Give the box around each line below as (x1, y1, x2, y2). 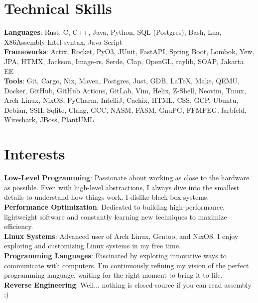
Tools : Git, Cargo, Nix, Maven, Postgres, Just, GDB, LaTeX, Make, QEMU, (4, 76, 240, 86)
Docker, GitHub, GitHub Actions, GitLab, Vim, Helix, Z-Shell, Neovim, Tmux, (4, 85, 246, 95)
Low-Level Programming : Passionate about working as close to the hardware (4, 172, 250, 183)
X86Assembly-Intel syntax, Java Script (4, 36, 123, 47)
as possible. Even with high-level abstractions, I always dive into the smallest (4, 182, 240, 192)
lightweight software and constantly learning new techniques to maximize (4, 211, 227, 222)
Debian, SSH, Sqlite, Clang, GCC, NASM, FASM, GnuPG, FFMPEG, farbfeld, (4, 104, 247, 115)
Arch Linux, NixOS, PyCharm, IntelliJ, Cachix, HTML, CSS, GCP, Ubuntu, (4, 95, 239, 105)
